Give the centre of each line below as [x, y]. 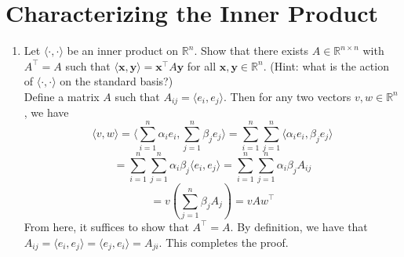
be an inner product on [123, 51]
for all [202, 65]
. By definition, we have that [299, 226]
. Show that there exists [251, 51]
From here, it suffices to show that [106, 226]
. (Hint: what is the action [326, 65]
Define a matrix [62, 96]
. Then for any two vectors [288, 96]
